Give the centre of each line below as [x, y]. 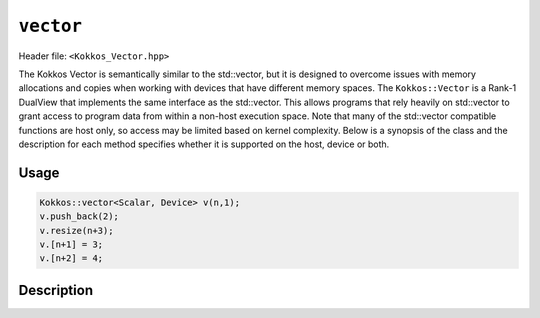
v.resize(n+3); [76, 230]
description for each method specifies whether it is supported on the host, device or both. [204, 144]
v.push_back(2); [79, 216]
